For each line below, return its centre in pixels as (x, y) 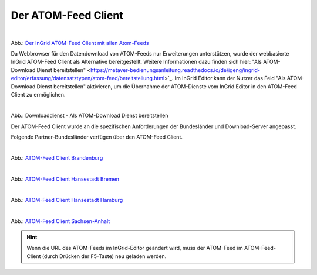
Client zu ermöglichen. (38, 94)
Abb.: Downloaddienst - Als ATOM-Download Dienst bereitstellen (90, 116)
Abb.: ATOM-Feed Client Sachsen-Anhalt (60, 221)
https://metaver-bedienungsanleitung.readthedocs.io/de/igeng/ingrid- (175, 70)
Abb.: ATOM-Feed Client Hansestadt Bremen (65, 179)
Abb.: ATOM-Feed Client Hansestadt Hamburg (67, 200)
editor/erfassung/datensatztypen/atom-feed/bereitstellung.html (88, 78)
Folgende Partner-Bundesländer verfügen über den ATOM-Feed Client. (97, 137)
